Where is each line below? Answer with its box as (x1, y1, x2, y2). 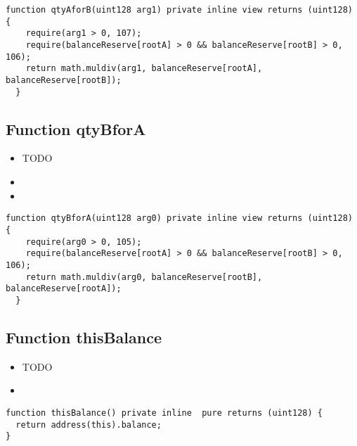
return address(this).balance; (15, 419, 162, 430)
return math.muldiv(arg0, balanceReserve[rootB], (25, 272, 263, 282)
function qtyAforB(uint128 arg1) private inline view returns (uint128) (6, 5, 353, 15)
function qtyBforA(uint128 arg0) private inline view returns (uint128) (6, 213, 353, 224)
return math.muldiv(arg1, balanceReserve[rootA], (25, 63, 263, 74)
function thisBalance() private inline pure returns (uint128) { (6, 407, 323, 418)
